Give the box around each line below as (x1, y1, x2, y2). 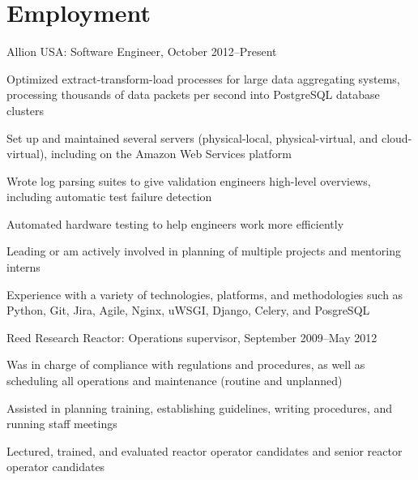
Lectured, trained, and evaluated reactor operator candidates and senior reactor (6, 442, 403, 459)
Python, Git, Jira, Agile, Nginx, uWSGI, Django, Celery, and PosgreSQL (6, 302, 370, 319)
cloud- (381, 129, 412, 146)
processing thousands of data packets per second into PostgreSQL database (6, 86, 380, 103)
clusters (6, 101, 45, 118)
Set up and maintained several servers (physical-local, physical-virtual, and (6, 129, 378, 146)
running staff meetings (6, 415, 117, 432)
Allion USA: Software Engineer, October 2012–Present (6, 43, 277, 60)
